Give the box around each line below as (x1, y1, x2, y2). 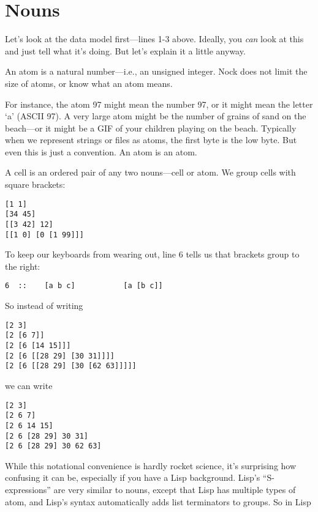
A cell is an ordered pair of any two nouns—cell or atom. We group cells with (5, 166, 296, 179)
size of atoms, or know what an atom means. (5, 76, 173, 89)
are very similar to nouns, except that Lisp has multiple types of (53, 483, 296, 496)
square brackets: (5, 178, 66, 191)
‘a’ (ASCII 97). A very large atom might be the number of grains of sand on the (5, 109, 306, 122)
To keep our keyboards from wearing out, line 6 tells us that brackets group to (5, 248, 300, 261)
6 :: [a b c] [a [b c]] (5, 281, 163, 291)
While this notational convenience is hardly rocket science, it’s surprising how (5, 459, 297, 472)
